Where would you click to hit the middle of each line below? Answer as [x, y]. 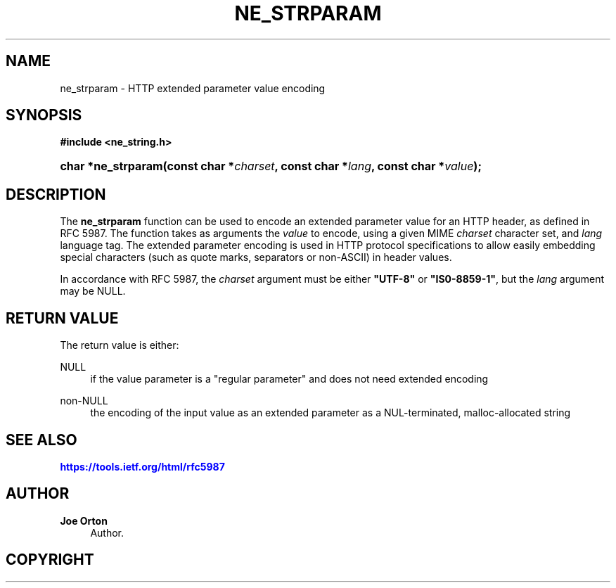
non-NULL [84, 401]
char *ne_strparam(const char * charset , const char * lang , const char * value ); [271, 166]
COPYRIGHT [50, 560]
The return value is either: [120, 345]
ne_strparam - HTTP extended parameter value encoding [193, 88]
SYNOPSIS [44, 115]
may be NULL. [93, 291]
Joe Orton [84, 520]
